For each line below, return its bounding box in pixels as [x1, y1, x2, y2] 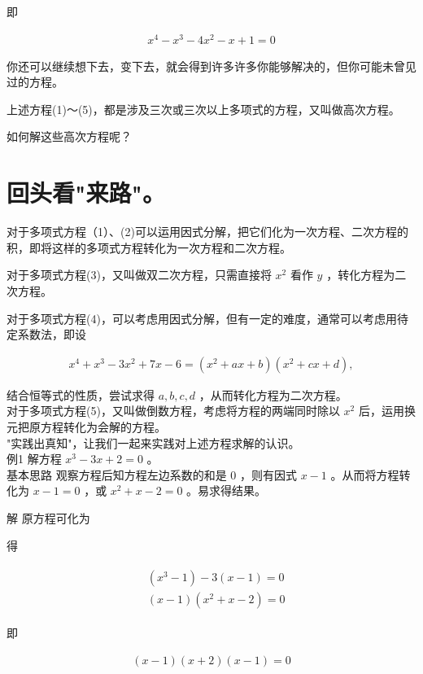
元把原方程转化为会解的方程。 [7, 418, 166, 435]
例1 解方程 [7, 450, 62, 467]
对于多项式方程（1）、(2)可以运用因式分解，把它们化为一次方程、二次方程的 [7, 223, 408, 240]
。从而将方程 [330, 466, 399, 483]
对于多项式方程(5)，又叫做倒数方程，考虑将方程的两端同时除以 [7, 402, 340, 419]
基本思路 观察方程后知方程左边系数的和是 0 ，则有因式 [7, 466, 297, 483]
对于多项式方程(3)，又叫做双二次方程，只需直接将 [7, 266, 272, 283]
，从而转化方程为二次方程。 [198, 386, 347, 403]
